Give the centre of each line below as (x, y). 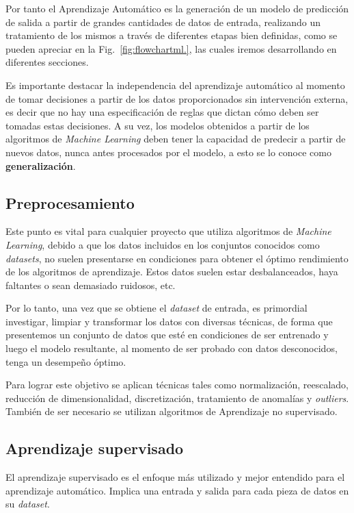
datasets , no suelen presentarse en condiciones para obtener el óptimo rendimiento (177, 258)
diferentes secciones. (47, 62)
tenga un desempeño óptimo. (66, 361)
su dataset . (28, 504)
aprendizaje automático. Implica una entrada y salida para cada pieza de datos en (177, 490)
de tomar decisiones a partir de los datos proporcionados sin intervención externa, (177, 98)
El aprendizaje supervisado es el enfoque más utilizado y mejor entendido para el (175, 477)
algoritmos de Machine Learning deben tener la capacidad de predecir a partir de (176, 139)
